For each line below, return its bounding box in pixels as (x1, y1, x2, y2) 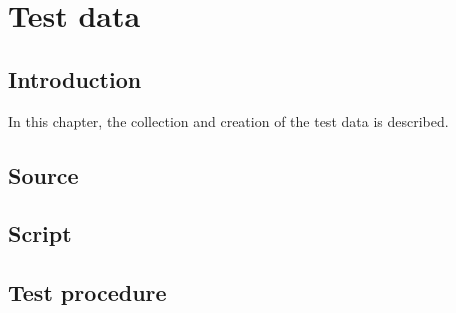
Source (8, 159, 79, 190)
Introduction (8, 63, 142, 94)
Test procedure (8, 277, 167, 308)
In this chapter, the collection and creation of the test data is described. (8, 110, 449, 131)
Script (8, 218, 72, 249)
